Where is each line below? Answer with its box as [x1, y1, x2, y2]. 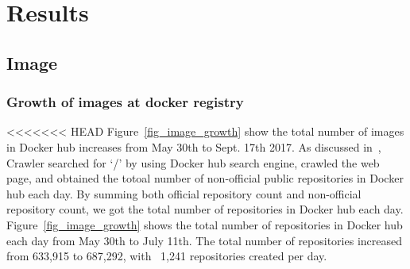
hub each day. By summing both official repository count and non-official [6, 185, 362, 202]
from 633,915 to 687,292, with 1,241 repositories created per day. [6, 248, 327, 264]
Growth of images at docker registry [6, 92, 244, 112]
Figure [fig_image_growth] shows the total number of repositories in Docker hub [6, 216, 403, 232]
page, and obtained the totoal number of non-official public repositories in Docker [6, 170, 404, 186]
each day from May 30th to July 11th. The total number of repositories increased [6, 232, 403, 248]
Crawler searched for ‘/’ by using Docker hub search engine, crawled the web [6, 154, 380, 171]
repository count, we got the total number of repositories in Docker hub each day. [6, 201, 404, 217]
